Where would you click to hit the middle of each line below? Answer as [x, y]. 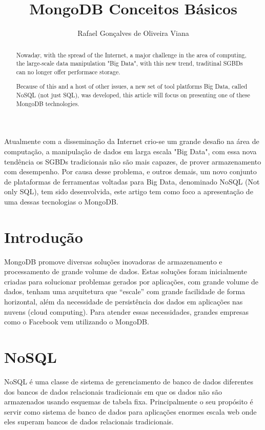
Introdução [44, 237]
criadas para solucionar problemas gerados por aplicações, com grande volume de [131, 281]
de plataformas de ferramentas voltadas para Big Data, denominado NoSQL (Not [132, 181]
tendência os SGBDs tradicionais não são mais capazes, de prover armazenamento [133, 161]
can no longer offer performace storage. [68, 71]
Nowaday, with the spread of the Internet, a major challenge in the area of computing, [131, 55]
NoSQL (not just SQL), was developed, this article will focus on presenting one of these [133, 95]
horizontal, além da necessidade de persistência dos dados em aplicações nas [124, 301]
